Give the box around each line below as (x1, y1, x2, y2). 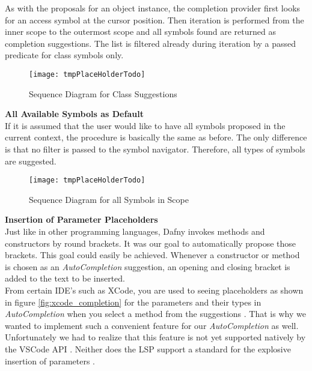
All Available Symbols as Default (5, 107, 144, 120)
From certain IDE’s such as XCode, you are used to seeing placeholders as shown (5, 284, 304, 296)
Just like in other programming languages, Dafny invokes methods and (5, 225, 265, 238)
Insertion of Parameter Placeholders (5, 213, 158, 226)
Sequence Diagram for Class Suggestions (29, 87, 177, 100)
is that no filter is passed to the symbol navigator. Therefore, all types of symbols (5, 143, 305, 155)
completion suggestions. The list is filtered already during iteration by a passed (5, 37, 296, 49)
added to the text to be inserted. (5, 272, 126, 285)
